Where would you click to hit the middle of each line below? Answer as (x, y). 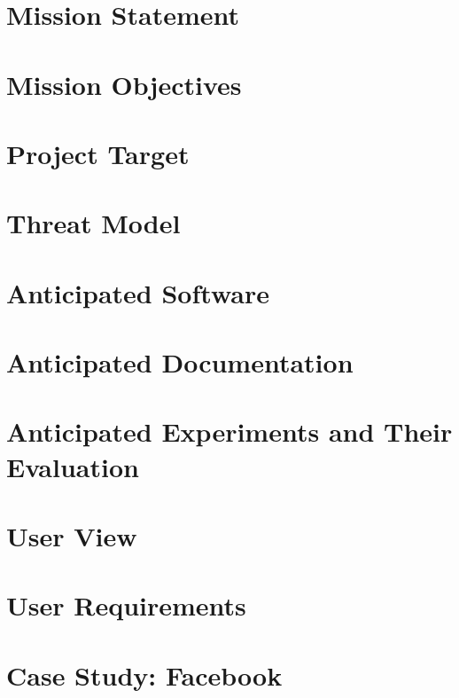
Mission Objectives (124, 84)
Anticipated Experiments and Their (229, 431)
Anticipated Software (138, 292)
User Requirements (126, 605)
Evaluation (73, 466)
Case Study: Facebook (144, 674)
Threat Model (93, 223)
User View (72, 536)
